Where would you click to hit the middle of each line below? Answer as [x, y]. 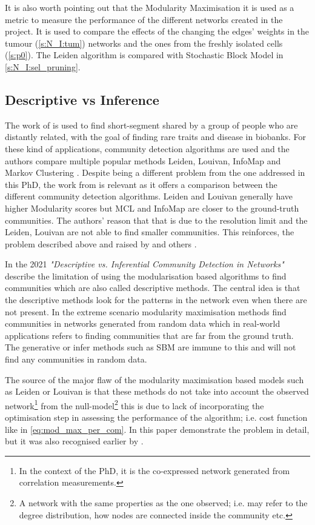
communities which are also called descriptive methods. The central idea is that [153, 288]
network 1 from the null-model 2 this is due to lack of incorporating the [134, 404]
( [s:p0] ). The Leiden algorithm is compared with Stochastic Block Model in [144, 55]
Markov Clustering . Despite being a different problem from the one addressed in [155, 172]
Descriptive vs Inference [82, 99]
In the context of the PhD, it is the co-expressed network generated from [154, 470]
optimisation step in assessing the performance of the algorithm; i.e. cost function [156, 417]
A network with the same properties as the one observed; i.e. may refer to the [163, 503]
